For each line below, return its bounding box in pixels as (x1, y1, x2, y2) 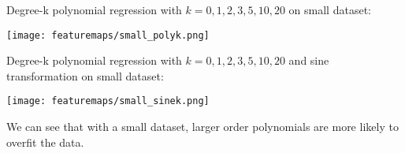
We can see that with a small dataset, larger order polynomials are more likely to (6, 118, 399, 135)
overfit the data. (6, 133, 84, 150)
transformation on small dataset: (6, 67, 164, 84)
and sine (288, 52, 329, 69)
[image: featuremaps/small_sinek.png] (6, 95, 210, 107)
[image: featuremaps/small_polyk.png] (6, 29, 210, 41)
